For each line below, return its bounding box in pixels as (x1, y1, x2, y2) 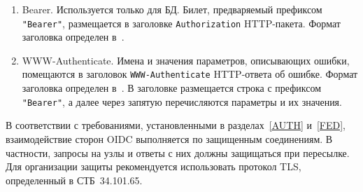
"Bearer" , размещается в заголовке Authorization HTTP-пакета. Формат (22, 15, 341, 30)
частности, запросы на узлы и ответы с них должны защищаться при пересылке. (6, 145, 350, 160)
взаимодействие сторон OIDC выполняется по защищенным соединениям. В (6, 131, 333, 146)
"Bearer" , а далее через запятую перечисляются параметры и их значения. (22, 94, 342, 109)
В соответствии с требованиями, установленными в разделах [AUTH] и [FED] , (6, 118, 346, 132)
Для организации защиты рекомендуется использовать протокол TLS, (6, 159, 301, 174)
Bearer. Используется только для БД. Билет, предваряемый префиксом (22, 2, 322, 16)
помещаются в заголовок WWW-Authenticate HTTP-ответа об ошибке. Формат (22, 67, 358, 81)
